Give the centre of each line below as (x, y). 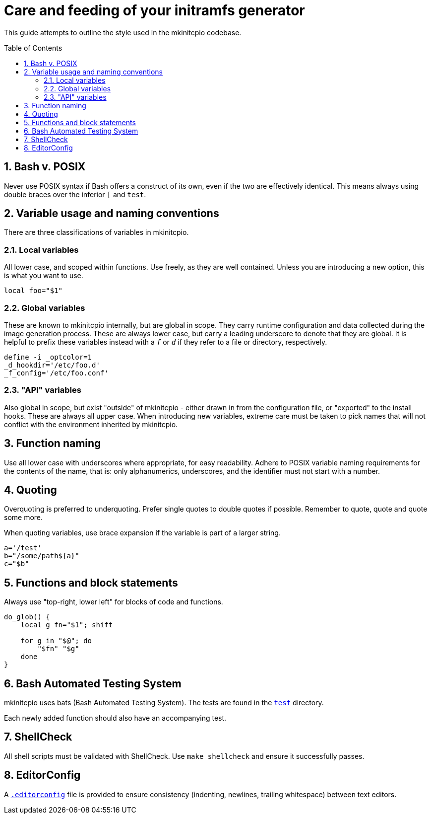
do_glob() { (27, 617)
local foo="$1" (33, 291)
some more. (24, 518)
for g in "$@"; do (56, 641)
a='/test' (23, 548)
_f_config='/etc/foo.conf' (56, 373)
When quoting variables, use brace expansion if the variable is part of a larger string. (142, 533)
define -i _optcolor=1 (48, 357)
